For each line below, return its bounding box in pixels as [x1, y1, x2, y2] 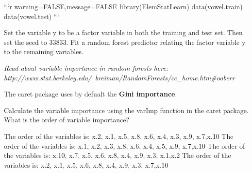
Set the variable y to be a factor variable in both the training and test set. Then [4, 27, 243, 38]
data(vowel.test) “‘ [4, 11, 60, 21]
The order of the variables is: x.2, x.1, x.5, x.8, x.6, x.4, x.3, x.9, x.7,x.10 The [4, 131, 234, 141]
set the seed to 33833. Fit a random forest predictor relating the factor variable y [4, 37, 246, 47]
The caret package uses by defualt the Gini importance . [4, 89, 177, 99]
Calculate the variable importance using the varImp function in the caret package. [4, 105, 249, 115]
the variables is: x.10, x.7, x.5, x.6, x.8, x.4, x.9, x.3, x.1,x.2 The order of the [4, 150, 231, 160]
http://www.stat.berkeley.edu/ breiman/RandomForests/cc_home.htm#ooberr [4, 72, 235, 82]
